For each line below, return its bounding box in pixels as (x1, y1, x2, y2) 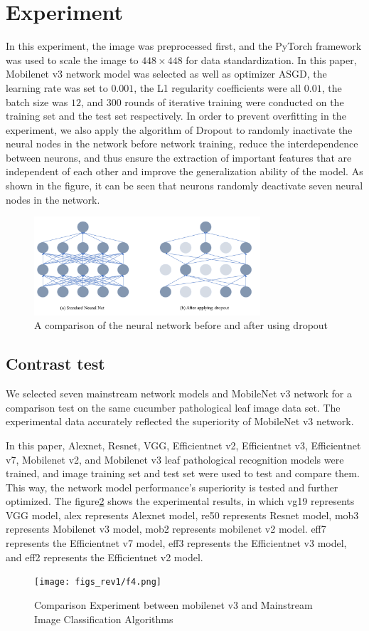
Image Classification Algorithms (34, 611, 173, 626)
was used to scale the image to (6, 52, 139, 67)
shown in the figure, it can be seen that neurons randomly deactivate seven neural (6, 178, 363, 193)
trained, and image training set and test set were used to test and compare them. (6, 466, 360, 481)
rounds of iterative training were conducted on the (124, 94, 344, 109)
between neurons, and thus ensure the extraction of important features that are (6, 150, 352, 165)
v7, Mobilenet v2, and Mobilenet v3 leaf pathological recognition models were (6, 452, 344, 466)
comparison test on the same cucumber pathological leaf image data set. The (6, 400, 341, 414)
